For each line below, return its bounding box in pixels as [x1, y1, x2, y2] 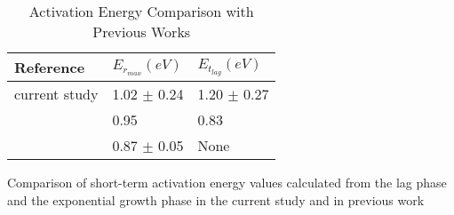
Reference [14, 57, 85, 77]
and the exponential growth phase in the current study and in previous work [7, 190, 425, 209]
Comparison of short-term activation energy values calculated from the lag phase [7, 173, 447, 191]
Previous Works [92, 21, 191, 42]
